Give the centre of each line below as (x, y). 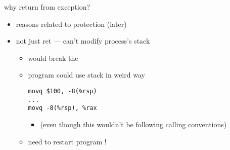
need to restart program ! (67, 141)
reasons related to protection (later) (71, 24)
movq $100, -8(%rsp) (62, 91)
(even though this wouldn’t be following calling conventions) (133, 124)
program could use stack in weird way (86, 75)
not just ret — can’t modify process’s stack (83, 41)
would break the (53, 58)
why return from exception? (47, 7)
